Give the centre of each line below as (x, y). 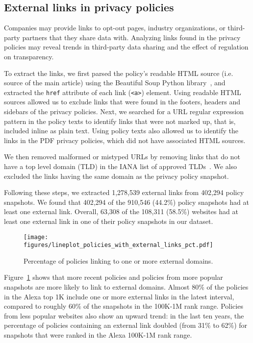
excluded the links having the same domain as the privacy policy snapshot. (116, 176)
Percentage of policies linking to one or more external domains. (118, 260)
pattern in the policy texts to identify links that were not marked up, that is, (120, 121)
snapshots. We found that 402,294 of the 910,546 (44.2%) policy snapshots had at (126, 202)
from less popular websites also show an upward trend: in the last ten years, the (124, 315)
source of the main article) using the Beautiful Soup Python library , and (115, 83)
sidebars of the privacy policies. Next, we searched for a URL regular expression (124, 111)
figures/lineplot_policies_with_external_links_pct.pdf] (118, 245)
